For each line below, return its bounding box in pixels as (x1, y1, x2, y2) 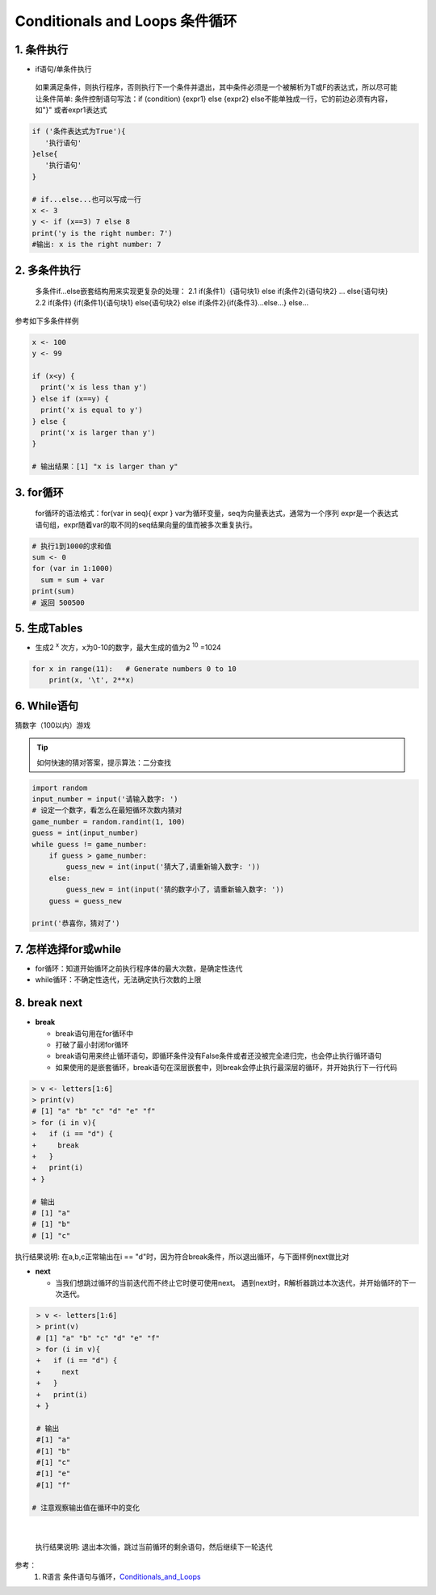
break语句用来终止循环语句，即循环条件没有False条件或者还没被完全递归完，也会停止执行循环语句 (55, 1051, 383, 1061)
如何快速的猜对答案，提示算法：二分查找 (36, 758, 171, 767)
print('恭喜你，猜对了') (31, 919, 120, 928)
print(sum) (31, 586, 75, 596)
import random (31, 783, 88, 792)
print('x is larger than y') (40, 428, 157, 438)
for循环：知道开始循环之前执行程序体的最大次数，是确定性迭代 (35, 963, 243, 973)
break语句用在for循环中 (55, 1028, 133, 1038)
